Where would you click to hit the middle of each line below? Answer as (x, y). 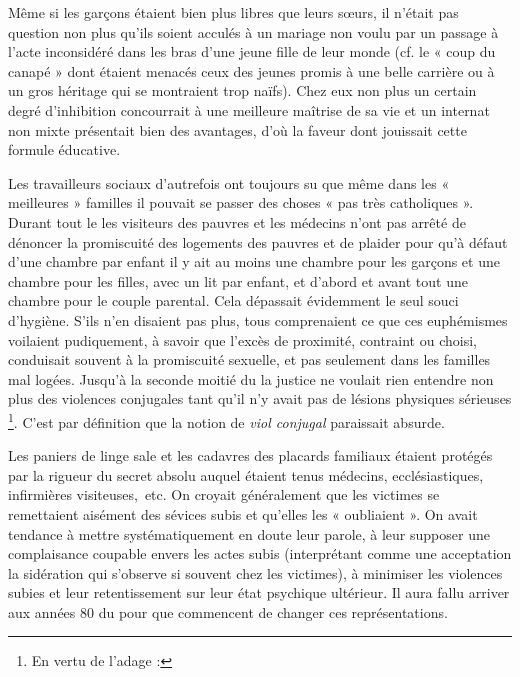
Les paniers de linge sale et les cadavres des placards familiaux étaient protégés (250, 455)
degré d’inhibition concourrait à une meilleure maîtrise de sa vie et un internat (249, 109)
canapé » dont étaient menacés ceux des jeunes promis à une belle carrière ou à (251, 70)
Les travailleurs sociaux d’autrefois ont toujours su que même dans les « (229, 182)
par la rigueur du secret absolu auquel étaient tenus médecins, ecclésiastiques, (246, 474)
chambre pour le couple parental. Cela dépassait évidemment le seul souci (233, 300)
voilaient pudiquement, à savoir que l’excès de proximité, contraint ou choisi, (242, 339)
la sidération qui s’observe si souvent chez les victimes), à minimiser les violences (255, 572)
